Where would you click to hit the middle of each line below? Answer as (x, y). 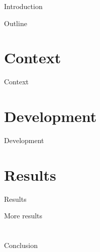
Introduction (23, 6)
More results (23, 216)
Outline (16, 23)
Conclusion (21, 245)
